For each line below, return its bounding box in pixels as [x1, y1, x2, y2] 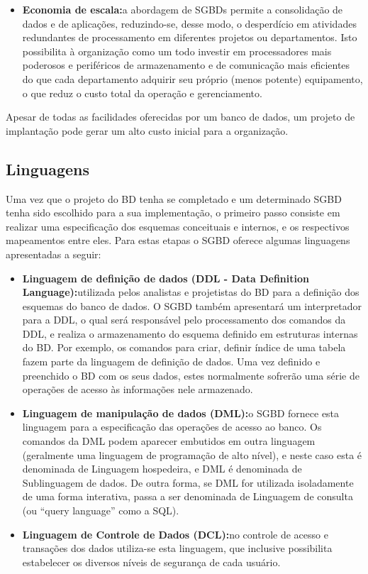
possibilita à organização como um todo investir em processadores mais [22, 43, 332, 58]
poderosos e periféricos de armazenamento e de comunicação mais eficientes [22, 57, 350, 72]
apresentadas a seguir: [6, 246, 101, 261]
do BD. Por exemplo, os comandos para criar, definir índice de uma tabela [22, 340, 346, 355]
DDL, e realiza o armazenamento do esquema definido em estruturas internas [22, 326, 358, 341]
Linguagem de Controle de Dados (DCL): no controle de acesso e [22, 526, 328, 541]
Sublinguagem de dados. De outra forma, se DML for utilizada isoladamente [22, 475, 354, 490]
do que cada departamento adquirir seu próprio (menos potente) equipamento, [22, 71, 363, 86]
